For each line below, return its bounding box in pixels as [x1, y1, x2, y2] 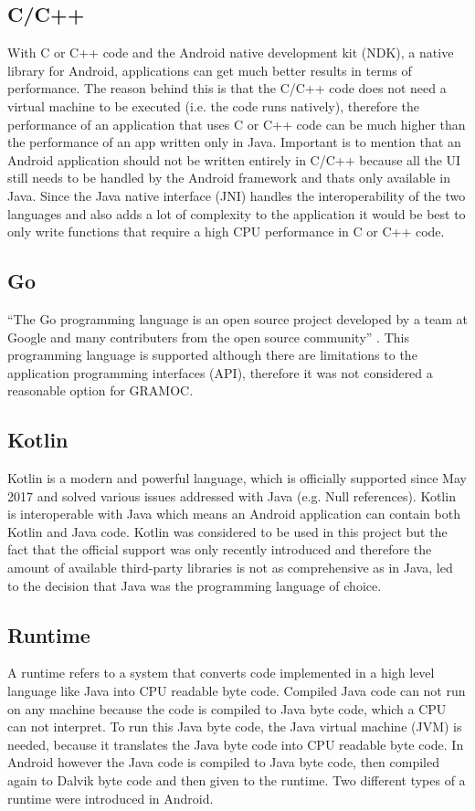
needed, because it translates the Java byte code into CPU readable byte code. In [7, 734, 464, 753]
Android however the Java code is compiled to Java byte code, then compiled [7, 753, 440, 772]
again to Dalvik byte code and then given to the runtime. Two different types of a [7, 771, 466, 790]
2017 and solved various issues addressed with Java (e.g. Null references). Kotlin [7, 486, 456, 505]
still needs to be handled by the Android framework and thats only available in [7, 168, 450, 187]
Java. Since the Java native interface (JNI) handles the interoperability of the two [7, 185, 466, 205]
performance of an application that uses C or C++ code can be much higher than [7, 114, 466, 133]
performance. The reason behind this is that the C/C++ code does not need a [7, 79, 447, 98]
